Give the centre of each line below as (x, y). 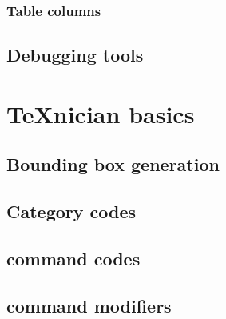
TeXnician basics (101, 113)
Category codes (71, 211)
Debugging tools (75, 55)
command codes (73, 258)
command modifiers (89, 305)
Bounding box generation (113, 164)
